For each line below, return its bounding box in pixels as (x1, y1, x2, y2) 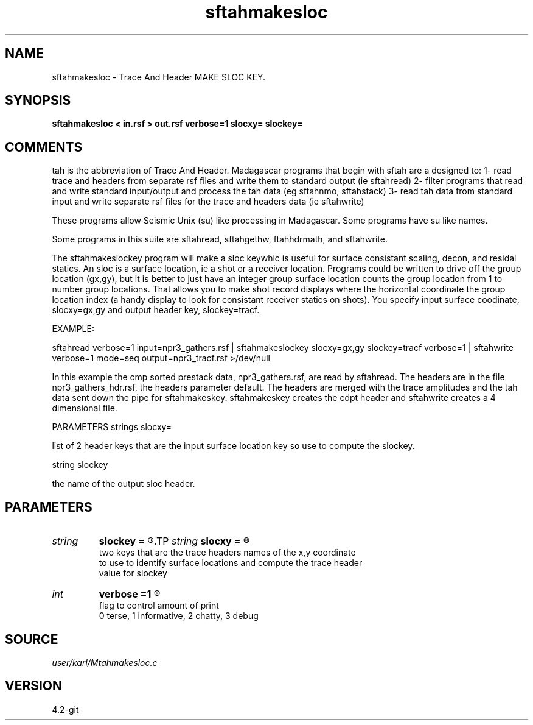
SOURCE (5, 631, 58, 647)
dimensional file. (52, 403, 117, 414)
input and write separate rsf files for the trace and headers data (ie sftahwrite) (52, 196, 364, 207)
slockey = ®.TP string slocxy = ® (99, 535, 250, 548)
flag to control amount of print (99, 600, 219, 611)
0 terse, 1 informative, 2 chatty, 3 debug (99, 610, 259, 621)
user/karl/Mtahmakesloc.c (52, 657, 158, 668)
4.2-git (52, 704, 79, 715)
